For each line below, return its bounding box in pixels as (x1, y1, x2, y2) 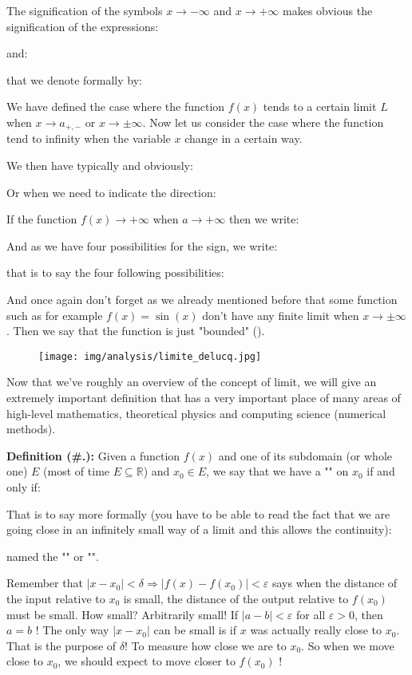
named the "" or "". (6, 547, 99, 564)
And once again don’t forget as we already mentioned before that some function (6, 290, 398, 307)
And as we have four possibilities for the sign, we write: (6, 237, 278, 254)
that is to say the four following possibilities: (6, 264, 224, 281)
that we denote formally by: (6, 71, 142, 88)
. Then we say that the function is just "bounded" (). (6, 322, 265, 339)
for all (295, 606, 326, 622)
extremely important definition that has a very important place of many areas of (6, 389, 401, 406)
